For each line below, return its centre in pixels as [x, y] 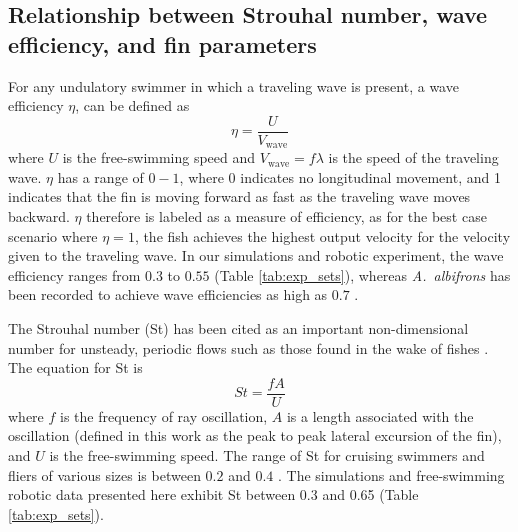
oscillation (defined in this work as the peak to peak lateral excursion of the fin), [255, 435]
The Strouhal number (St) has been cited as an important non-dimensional [238, 328]
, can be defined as [132, 105]
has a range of [100, 176]
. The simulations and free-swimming [391, 474]
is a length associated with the [380, 415]
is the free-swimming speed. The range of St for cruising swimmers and [267, 455]
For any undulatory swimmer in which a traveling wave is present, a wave [233, 85]
